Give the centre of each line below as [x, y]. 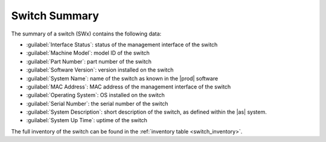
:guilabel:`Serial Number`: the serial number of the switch [97, 103]
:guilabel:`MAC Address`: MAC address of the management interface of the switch [129, 87]
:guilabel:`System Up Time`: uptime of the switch [87, 120]
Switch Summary [55, 16]
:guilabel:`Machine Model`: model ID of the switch [88, 53]
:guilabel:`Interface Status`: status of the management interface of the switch [122, 45]
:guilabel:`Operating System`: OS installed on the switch [96, 95]
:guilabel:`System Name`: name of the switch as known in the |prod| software [122, 78]
